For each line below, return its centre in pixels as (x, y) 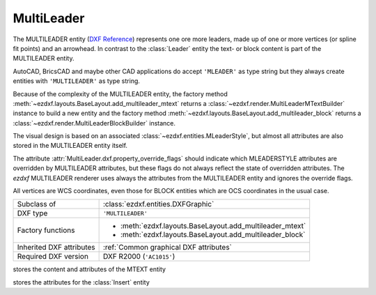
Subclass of (37, 204)
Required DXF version (53, 257)
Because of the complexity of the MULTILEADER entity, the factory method (120, 93)
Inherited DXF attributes (56, 248)
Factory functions (46, 230)
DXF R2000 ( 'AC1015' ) (139, 257)
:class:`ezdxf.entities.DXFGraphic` (158, 204)
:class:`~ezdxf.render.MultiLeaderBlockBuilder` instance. (94, 123)
